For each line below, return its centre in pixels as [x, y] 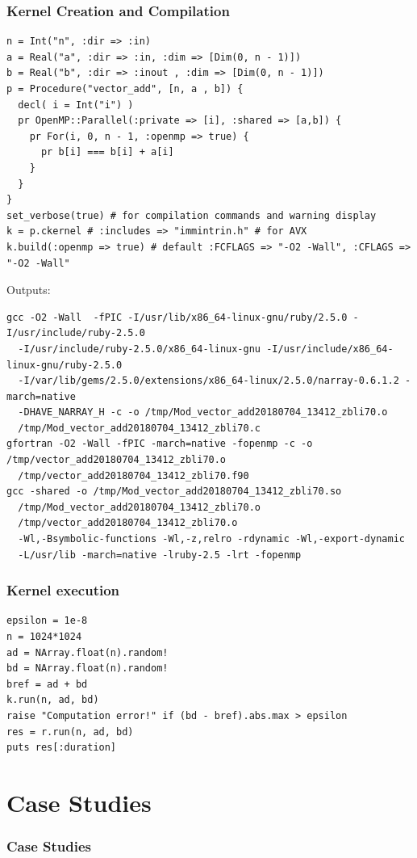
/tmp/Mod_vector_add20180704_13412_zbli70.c [139, 428]
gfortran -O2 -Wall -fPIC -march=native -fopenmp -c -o [160, 444]
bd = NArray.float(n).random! [88, 669]
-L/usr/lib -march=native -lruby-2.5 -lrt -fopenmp [160, 555]
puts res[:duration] [62, 748]
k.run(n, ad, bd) [53, 700]
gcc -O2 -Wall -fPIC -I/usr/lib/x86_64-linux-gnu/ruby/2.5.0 [177, 317]
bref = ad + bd [47, 684]
